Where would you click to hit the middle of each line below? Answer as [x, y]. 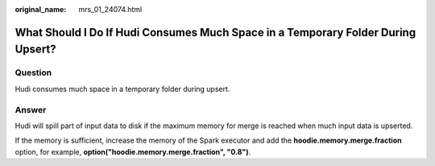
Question [33, 73]
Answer [31, 110]
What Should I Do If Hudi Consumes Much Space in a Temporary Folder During [215, 32]
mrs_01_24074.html [110, 9]
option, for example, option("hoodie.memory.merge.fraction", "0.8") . [133, 151]
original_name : [41, 9]
